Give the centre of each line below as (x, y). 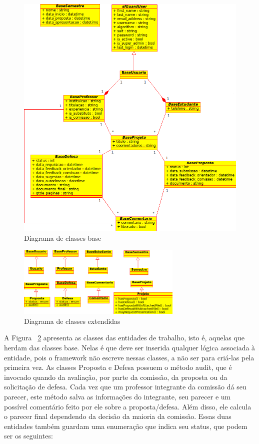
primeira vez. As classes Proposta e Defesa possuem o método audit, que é (118, 367)
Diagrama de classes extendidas (72, 321)
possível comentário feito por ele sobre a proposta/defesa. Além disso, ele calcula (128, 406)
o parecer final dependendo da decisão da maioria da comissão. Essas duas (118, 416)
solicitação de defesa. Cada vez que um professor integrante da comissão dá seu (125, 387)
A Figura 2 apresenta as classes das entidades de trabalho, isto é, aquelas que (124, 338)
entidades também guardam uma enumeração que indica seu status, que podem (126, 426)
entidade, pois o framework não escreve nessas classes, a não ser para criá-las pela (129, 357)
